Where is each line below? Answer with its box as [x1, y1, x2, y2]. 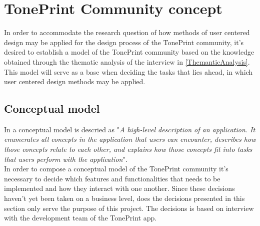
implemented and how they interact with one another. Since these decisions [4, 183, 235, 193]
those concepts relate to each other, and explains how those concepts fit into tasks [4, 144, 252, 154]
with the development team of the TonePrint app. [4, 212, 157, 223]
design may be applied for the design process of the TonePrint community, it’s [4, 37, 244, 47]
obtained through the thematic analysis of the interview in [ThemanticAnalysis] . [4, 56, 250, 67]
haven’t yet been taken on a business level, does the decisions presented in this [4, 193, 245, 203]
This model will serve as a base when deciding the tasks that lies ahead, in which [4, 66, 253, 77]
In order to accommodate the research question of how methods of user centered [4, 27, 250, 38]
